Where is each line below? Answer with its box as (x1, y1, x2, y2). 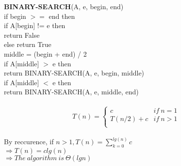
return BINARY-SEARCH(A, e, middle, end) (4, 87, 139, 97)
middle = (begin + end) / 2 (4, 48, 87, 59)
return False (4, 30, 40, 40)
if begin (4, 11, 26, 21)
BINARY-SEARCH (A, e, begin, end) (4, 1, 124, 11)
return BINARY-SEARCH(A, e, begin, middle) (4, 68, 145, 78)
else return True (4, 39, 51, 49)
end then (49, 11, 75, 21)
